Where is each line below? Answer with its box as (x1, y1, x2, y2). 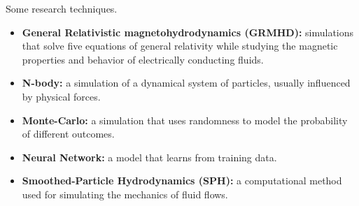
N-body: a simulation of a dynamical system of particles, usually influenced (22, 75, 351, 90)
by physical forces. (22, 89, 101, 103)
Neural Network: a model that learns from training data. (22, 149, 277, 164)
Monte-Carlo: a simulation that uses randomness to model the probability (22, 112, 348, 127)
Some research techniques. (6, 1, 118, 15)
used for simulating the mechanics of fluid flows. (22, 186, 228, 201)
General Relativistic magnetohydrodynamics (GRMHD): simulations (22, 24, 354, 39)
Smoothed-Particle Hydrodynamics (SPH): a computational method (22, 173, 342, 188)
